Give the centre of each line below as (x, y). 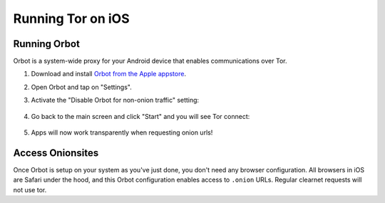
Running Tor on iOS (71, 19)
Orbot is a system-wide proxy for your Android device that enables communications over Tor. (150, 61)
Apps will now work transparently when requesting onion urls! (122, 132)
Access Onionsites (56, 153)
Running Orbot (46, 44)
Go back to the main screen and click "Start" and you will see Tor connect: (140, 116)
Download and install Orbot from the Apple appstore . (109, 74)
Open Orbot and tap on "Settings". (81, 87)
